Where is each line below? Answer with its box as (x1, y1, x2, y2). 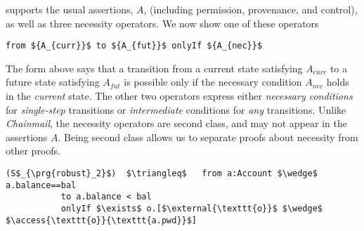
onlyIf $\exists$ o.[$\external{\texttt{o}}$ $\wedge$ (60, 203, 323, 213)
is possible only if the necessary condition (124, 74, 302, 89)
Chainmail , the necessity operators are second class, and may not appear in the (6, 116, 347, 131)
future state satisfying (6, 74, 100, 89)
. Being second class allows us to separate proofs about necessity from (58, 129, 358, 144)
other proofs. (6, 143, 60, 158)
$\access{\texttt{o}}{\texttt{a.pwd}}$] (6, 215, 197, 225)
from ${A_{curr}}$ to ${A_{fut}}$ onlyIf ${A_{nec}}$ (6, 41, 263, 51)
